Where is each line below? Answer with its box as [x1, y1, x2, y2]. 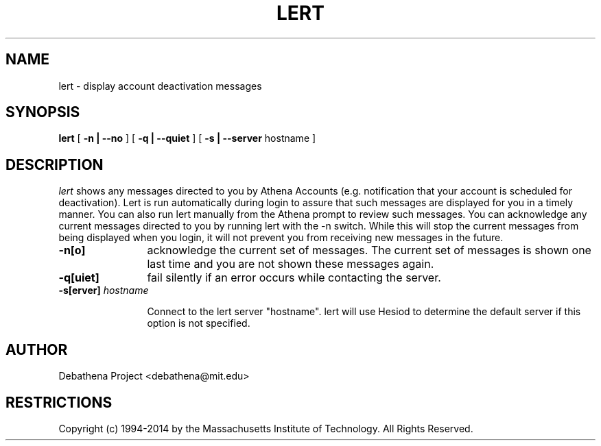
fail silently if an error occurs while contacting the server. [147, 271, 441, 285]
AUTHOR [5, 340, 68, 358]
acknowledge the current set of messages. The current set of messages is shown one [147, 243, 591, 258]
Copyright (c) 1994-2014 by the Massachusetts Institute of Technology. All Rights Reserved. [58, 422, 473, 434]
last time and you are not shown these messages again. [147, 257, 434, 271]
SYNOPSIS [5, 103, 80, 121]
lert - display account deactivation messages [58, 79, 262, 92]
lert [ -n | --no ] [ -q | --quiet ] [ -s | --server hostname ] [58, 132, 316, 145]
